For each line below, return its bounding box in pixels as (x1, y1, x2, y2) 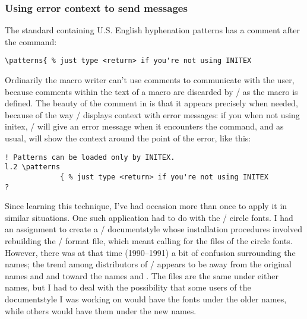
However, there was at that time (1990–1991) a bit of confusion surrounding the (5, 246, 296, 258)
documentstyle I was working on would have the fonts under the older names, (5, 293, 287, 305)
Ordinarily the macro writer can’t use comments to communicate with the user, (5, 74, 295, 86)
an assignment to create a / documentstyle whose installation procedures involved (5, 223, 303, 235)
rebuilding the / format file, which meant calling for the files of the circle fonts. (5, 235, 293, 247)
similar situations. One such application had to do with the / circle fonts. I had (5, 211, 293, 223)
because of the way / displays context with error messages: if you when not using (5, 108, 300, 121)
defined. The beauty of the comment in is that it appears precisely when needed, (5, 97, 298, 109)
